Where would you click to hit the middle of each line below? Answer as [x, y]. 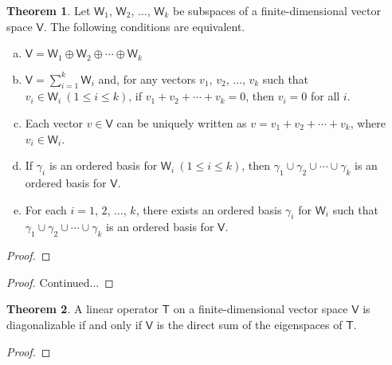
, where [368, 123]
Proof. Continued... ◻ [60, 282]
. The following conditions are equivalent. [144, 26]
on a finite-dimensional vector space [261, 309]
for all [325, 96]
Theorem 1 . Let [49, 10]
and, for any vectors [147, 78]
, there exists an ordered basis [209, 209]
